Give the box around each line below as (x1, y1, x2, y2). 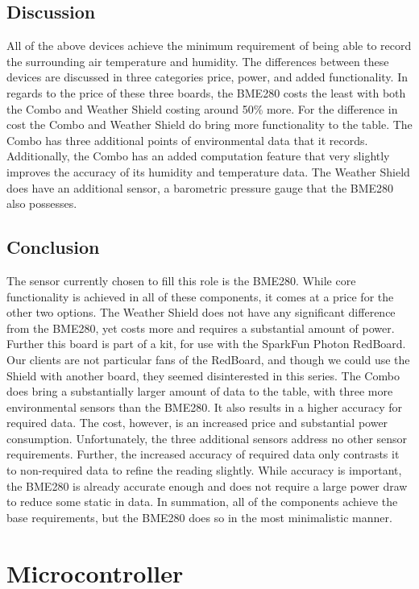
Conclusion (6, 234, 100, 259)
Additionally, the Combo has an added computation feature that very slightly (6, 147, 390, 164)
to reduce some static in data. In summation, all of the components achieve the (6, 493, 398, 510)
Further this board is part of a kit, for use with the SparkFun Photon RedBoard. (6, 335, 406, 352)
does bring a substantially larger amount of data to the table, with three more (6, 383, 393, 400)
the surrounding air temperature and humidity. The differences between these (6, 52, 389, 69)
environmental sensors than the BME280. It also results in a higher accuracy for (6, 398, 403, 415)
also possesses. (6, 195, 77, 212)
